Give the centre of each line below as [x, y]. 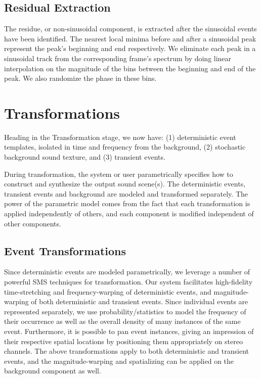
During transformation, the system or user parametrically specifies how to [119, 174]
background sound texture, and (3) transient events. [85, 157]
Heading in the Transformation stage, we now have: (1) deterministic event [120, 137]
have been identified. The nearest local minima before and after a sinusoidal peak [130, 38]
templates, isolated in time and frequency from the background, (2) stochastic [125, 147]
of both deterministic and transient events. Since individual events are [140, 301]
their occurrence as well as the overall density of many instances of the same [122, 321]
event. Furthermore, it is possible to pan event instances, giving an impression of [129, 331]
